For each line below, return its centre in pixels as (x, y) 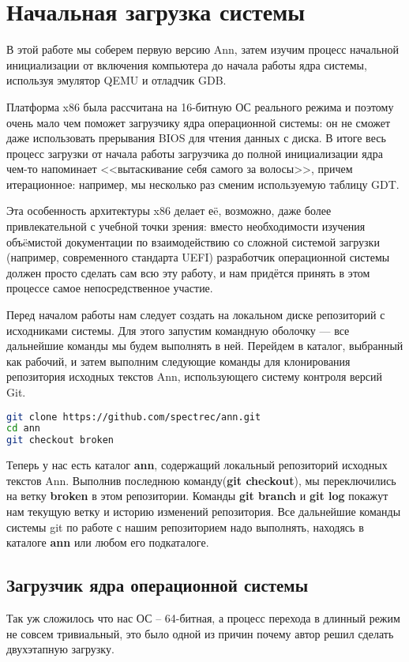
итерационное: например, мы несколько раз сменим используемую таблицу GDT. (203, 184)
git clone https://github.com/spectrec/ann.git (134, 417)
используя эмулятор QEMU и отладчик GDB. (116, 80)
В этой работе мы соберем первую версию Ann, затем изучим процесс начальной (203, 49)
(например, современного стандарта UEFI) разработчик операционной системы (198, 257)
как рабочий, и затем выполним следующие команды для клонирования (178, 361)
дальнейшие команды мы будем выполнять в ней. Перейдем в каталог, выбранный (205, 346)
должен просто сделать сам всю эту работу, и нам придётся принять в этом (188, 272)
